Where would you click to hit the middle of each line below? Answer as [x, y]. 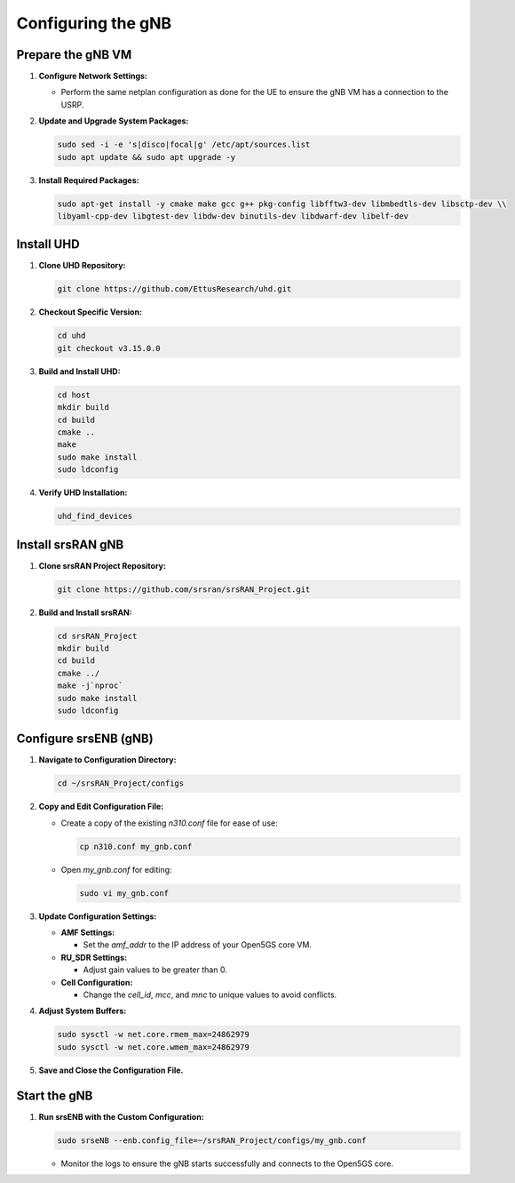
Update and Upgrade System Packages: [114, 121]
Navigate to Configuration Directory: [107, 760]
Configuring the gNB [94, 23]
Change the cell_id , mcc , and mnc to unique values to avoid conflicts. [210, 995]
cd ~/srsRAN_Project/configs [121, 783]
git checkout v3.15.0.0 [109, 348]
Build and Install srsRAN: [85, 612]
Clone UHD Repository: [82, 266]
